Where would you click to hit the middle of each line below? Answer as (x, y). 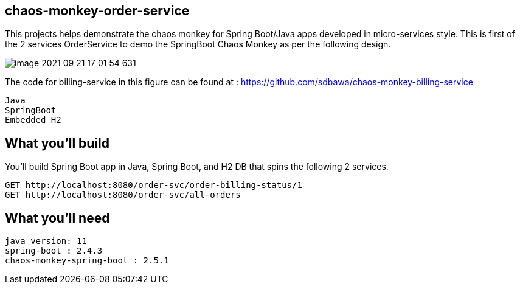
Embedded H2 (33, 120)
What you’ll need (57, 218)
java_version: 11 (46, 241)
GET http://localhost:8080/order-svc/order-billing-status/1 (154, 185)
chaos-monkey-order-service (97, 11)
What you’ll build (57, 143)
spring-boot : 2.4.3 (54, 251)
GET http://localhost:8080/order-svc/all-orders (123, 195)
